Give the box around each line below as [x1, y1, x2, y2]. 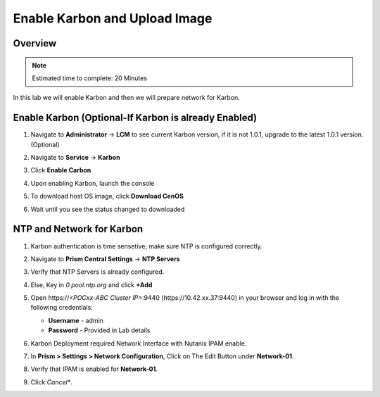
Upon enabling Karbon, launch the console [30, 179, 155, 187]
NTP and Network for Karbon [13, 223, 144, 235]
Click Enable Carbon [30, 166, 91, 175]
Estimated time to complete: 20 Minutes [32, 74, 148, 82]
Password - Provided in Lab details [48, 326, 151, 334]
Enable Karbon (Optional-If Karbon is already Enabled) [13, 112, 258, 124]
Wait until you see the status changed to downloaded [30, 205, 185, 213]
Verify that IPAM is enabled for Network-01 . [30, 365, 158, 373]
